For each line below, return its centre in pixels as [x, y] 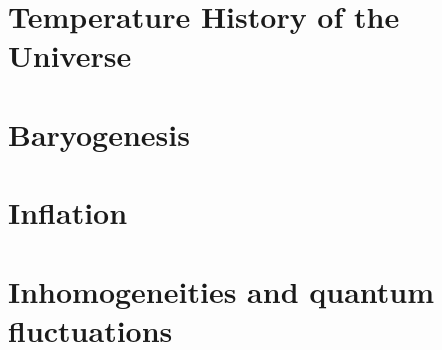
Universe [70, 55]
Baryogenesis [99, 133]
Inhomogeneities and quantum [221, 290]
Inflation [68, 212]
